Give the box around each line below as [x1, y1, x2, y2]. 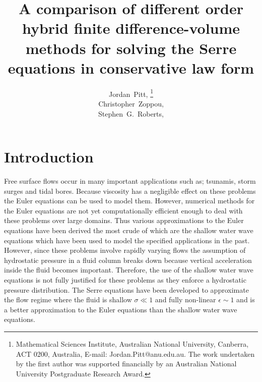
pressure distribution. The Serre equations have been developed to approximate [4, 284, 249, 295]
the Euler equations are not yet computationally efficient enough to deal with [4, 205, 243, 215]
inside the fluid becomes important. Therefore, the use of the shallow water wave [4, 264, 253, 275]
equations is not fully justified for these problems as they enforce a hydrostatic [4, 275, 246, 285]
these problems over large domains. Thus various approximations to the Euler [4, 215, 244, 226]
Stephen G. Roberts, [98, 108, 164, 119]
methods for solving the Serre [25, 37, 237, 58]
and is [236, 294, 255, 305]
